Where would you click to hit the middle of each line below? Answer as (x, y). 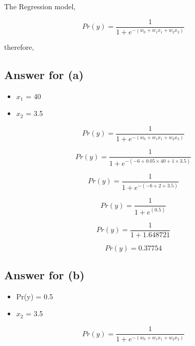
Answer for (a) (44, 74)
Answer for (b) (44, 275)
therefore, (19, 47)
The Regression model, (40, 6)
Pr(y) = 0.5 (35, 296)
